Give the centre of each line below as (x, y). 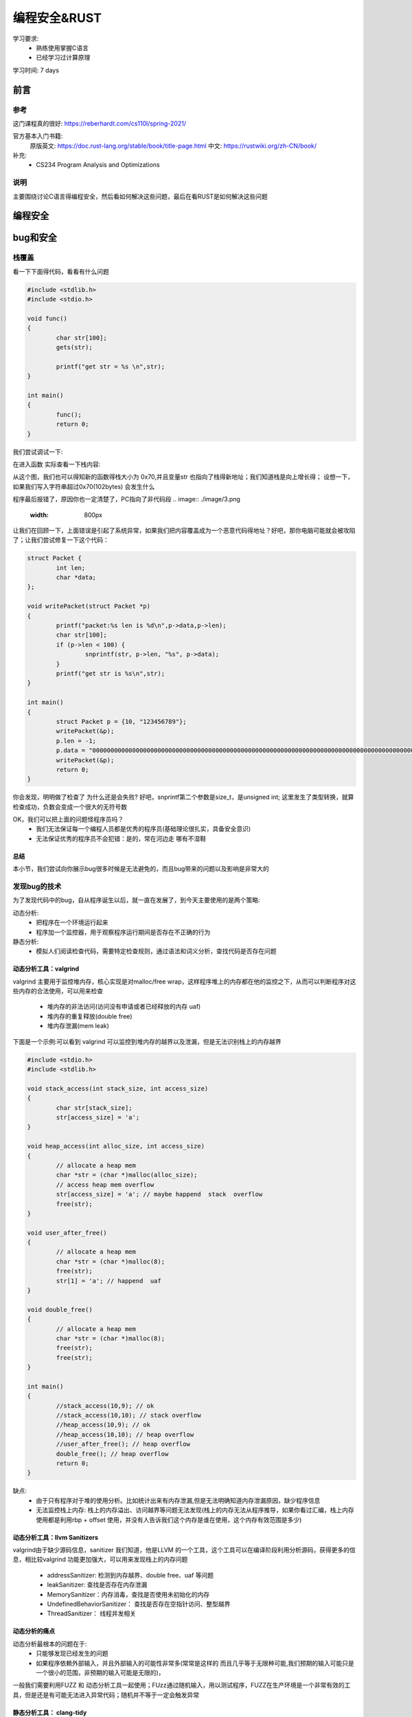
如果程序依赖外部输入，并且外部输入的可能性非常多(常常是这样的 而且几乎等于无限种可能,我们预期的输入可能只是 (195, 1663)
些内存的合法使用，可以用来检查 (58, 991)
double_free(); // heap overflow (112, 1454)
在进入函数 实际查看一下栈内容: (57, 464)
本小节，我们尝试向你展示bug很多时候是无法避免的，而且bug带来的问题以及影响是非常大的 (141, 869)
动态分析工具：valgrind (46, 969)
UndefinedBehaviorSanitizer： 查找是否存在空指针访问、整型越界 (139, 1604)
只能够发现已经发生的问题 (72, 1653)
